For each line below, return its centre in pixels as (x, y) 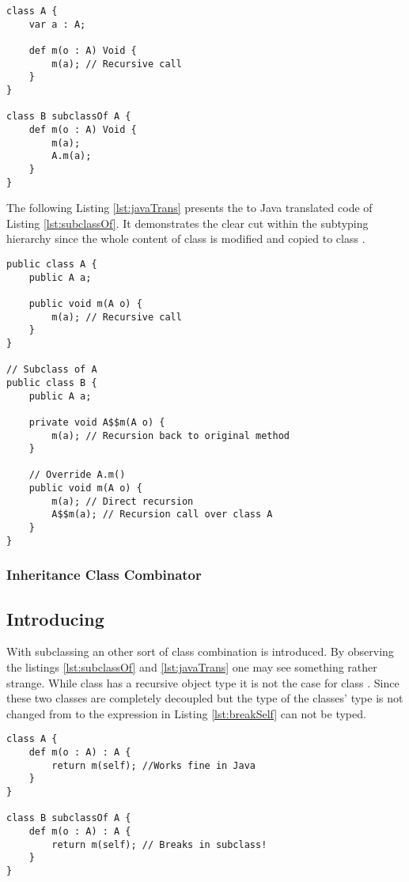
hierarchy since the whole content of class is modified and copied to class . (186, 238)
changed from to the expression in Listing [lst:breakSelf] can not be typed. (186, 713)
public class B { (52, 382)
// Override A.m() (77, 475)
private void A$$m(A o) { (97, 422)
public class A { (52, 264)
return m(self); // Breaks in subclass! (159, 844)
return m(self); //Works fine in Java (153, 765)
